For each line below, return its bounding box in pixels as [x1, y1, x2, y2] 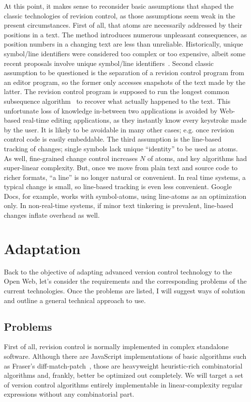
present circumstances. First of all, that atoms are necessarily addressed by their [4, 20, 242, 30]
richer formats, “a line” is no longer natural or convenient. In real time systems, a [4, 172, 246, 182]
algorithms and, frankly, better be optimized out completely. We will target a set [4, 370, 243, 380]
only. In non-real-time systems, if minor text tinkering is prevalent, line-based [4, 200, 234, 210]
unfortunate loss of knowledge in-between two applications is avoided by [4, 105, 218, 115]
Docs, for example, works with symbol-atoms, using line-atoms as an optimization [4, 191, 247, 201]
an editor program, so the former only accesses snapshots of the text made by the [4, 77, 246, 87]
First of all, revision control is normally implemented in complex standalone [4, 341, 229, 352]
